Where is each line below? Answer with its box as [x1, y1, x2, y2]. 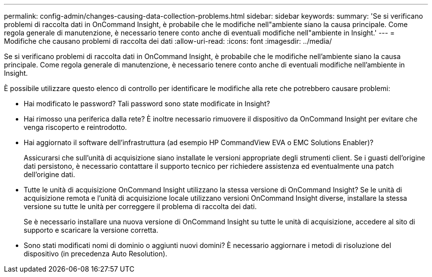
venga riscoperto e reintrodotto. [24, 123, 127, 131]
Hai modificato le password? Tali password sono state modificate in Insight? [24, 99, 270, 108]
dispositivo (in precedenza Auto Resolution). [24, 249, 168, 258]
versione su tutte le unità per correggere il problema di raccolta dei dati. [24, 202, 257, 211]
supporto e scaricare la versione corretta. [24, 226, 158, 234]
